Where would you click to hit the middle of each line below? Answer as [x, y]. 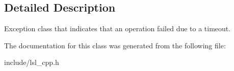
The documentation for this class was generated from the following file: [115, 45]
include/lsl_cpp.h [32, 62]
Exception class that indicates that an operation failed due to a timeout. [118, 28]
